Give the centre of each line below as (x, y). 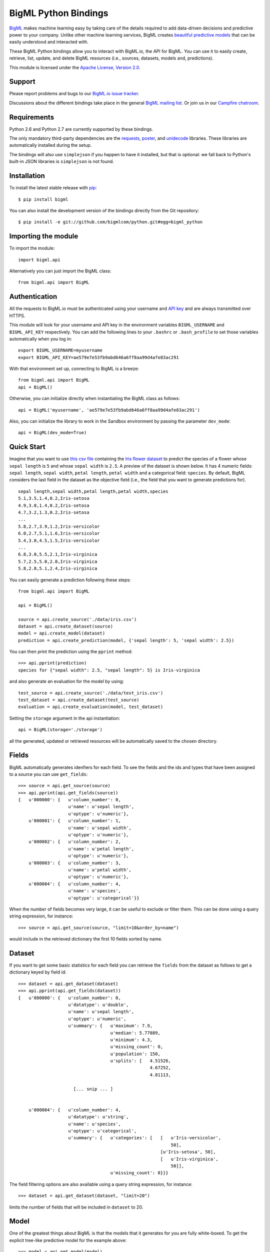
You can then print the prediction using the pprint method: (71, 652)
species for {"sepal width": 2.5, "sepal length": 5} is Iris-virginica (109, 670)
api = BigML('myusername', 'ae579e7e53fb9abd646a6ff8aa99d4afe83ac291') (109, 410)
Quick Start (27, 447)
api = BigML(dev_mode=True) (52, 433)
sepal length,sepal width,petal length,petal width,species (93, 491)
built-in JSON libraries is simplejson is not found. (62, 162)
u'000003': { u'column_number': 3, (74, 863)
